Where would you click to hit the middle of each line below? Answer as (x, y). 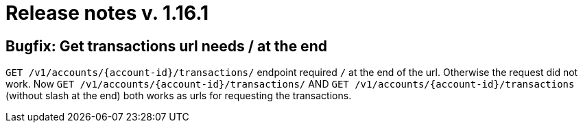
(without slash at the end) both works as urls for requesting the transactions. (179, 96)
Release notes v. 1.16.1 (107, 13)
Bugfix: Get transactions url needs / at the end (166, 46)
